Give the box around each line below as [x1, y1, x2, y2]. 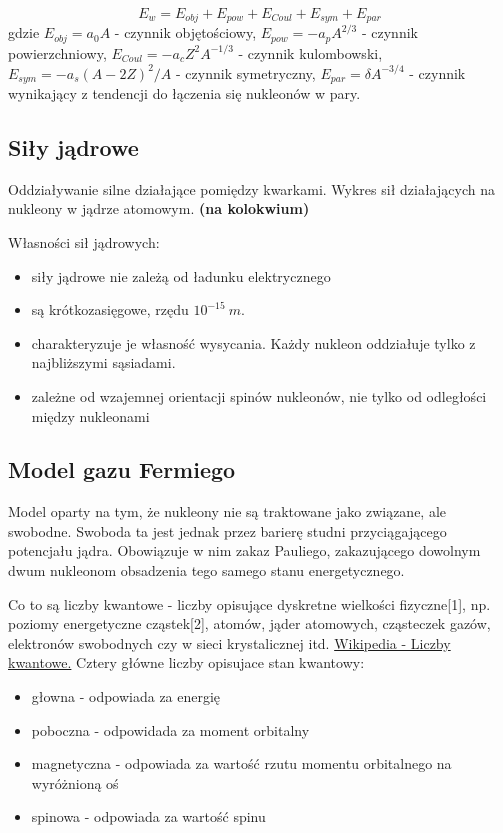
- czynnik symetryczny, [176, 62, 316, 83]
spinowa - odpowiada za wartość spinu [31, 806, 266, 827]
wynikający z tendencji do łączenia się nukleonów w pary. [8, 82, 361, 103]
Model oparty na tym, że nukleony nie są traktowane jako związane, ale [8, 501, 447, 522]
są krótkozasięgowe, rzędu [31, 299, 189, 320]
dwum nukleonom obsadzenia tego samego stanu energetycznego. [8, 560, 405, 581]
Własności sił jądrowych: [8, 231, 160, 252]
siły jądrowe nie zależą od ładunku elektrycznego [31, 265, 331, 286]
